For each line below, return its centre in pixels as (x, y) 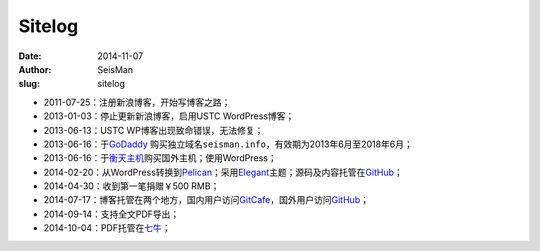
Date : (30, 56)
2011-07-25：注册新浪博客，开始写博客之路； (137, 102)
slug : (29, 84)
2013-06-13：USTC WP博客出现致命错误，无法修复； (153, 130)
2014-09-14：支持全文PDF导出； (111, 214)
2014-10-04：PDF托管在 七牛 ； (107, 228)
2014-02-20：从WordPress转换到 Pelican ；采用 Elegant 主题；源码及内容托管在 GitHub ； (223, 172)
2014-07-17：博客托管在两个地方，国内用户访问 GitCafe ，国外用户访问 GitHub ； (206, 200)
